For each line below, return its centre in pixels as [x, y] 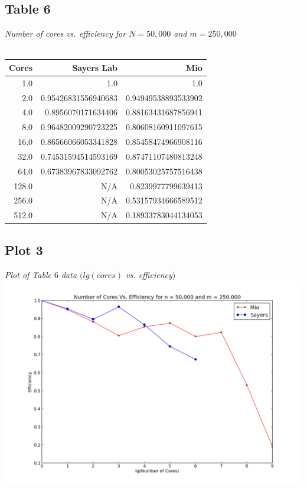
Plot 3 [24, 249]
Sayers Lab [95, 67]
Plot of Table [28, 274]
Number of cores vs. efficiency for [66, 33]
